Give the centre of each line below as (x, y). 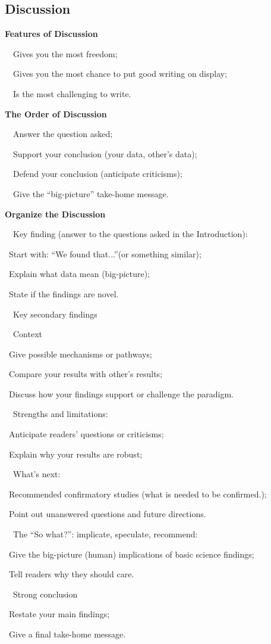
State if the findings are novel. (64, 293)
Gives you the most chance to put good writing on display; (120, 74)
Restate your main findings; (59, 614)
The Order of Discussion (56, 113)
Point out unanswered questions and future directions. (107, 514)
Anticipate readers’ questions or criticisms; (86, 434)
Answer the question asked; (63, 134)
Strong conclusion (45, 594)
